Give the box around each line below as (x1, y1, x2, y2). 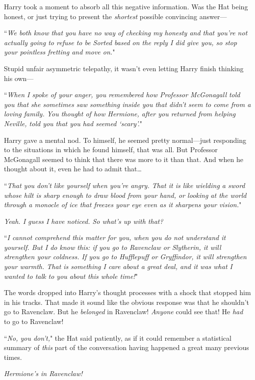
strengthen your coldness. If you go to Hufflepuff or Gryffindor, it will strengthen (4, 251, 247, 262)
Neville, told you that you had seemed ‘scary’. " (4, 118, 143, 128)
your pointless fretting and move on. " (4, 47, 115, 57)
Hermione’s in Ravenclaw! (4, 368, 83, 379)
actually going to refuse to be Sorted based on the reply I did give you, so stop (4, 37, 237, 47)
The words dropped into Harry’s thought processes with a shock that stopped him (4, 287, 251, 298)
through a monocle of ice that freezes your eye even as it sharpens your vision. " (4, 199, 242, 210)
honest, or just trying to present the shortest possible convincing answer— (4, 11, 227, 21)
